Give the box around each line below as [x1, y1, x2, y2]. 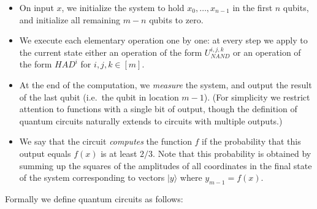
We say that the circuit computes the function [19, 135, 192, 148]
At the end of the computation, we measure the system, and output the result [19, 78, 312, 91]
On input [19, 1, 54, 13]
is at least [101, 146, 137, 159]
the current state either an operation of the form [19, 45, 202, 58]
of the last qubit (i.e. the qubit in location [19, 90, 179, 103]
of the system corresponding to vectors [19, 171, 165, 184]
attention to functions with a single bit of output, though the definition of [19, 102, 297, 115]
